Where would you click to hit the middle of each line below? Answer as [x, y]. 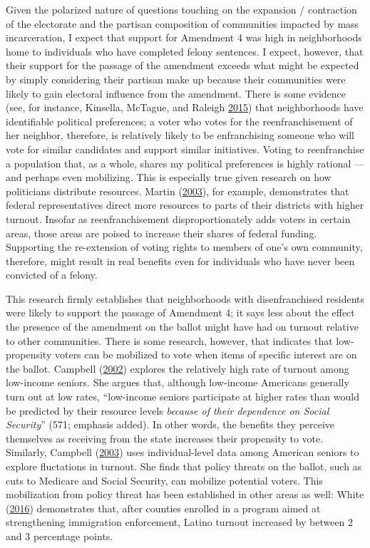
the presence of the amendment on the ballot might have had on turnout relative [182, 327]
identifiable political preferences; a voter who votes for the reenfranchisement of [179, 121]
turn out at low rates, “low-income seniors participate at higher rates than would [183, 397]
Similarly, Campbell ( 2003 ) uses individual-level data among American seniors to [183, 452]
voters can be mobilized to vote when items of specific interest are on [206, 355]
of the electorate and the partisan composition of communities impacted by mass [183, 23]
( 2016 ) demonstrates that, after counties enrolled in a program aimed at [163, 508]
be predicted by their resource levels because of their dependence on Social [168, 410]
